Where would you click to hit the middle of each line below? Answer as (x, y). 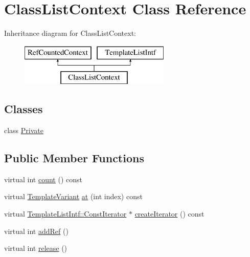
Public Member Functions (74, 158)
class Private (24, 130)
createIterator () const (169, 214)
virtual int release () (36, 248)
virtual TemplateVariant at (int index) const (73, 196)
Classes (24, 109)
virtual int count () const (43, 179)
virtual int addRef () (36, 231)
